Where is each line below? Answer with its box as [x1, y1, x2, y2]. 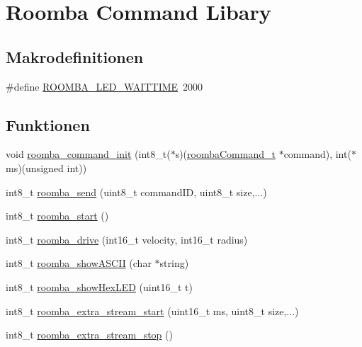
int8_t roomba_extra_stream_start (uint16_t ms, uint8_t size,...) [6, 303, 299, 318]
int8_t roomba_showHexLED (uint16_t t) [6, 279, 193, 294]
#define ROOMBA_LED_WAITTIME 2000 [6, 79, 203, 93]
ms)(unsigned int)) [6, 160, 87, 175]
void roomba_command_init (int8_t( [6, 147, 171, 161]
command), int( [283, 147, 351, 161]
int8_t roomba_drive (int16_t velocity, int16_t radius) [6, 232, 248, 246]
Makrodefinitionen [6, 45, 144, 67]
